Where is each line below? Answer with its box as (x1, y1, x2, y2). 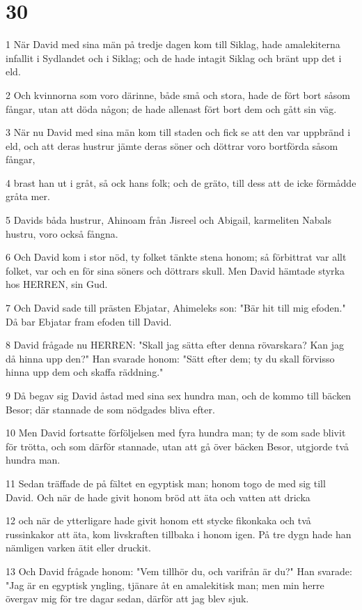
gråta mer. (6, 189, 50, 204)
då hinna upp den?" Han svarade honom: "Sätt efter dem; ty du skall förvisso (6, 351, 335, 365)
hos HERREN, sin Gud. (6, 277, 108, 291)
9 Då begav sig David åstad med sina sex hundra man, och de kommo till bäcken (6, 388, 352, 402)
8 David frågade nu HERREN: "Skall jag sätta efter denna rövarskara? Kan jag (6, 337, 345, 352)
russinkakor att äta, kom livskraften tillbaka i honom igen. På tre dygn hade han (6, 526, 352, 541)
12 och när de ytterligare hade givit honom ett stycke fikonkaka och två (6, 513, 311, 528)
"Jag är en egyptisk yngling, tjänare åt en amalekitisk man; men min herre (6, 577, 324, 592)
